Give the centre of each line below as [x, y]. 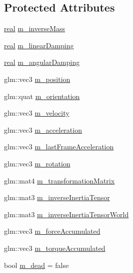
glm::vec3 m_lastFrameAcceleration [59, 147]
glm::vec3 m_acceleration [43, 129]
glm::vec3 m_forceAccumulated [52, 231]
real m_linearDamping [39, 45]
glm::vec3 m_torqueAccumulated [55, 248]
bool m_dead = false [36, 265]
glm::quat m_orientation [42, 96]
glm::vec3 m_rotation [37, 163]
